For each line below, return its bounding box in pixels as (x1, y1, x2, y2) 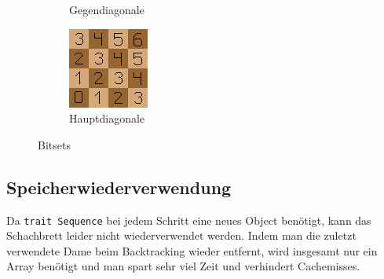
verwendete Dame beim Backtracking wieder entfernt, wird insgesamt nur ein (6, 242, 378, 259)
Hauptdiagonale (69, 110, 145, 127)
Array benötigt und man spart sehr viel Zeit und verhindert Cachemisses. (6, 258, 360, 274)
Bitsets (38, 136, 71, 152)
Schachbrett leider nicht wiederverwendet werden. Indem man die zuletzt (6, 227, 357, 244)
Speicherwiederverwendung (6, 174, 232, 199)
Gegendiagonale (69, 2, 144, 17)
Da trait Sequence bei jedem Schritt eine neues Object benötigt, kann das (6, 211, 371, 228)
